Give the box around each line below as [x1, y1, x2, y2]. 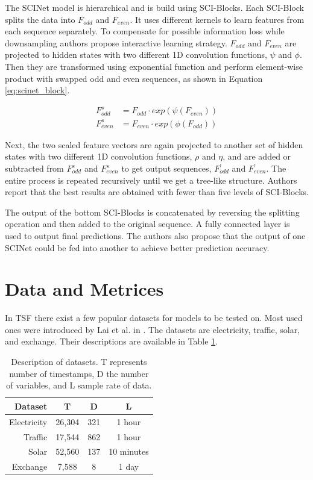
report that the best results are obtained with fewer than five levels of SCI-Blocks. [5, 185, 309, 198]
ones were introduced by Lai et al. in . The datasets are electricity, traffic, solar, [5, 323, 300, 335]
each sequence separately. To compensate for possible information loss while [5, 25, 285, 37]
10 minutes [109, 445, 149, 458]
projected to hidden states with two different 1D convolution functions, [5, 48, 267, 61]
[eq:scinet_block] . [5, 84, 70, 96]
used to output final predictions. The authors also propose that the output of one [5, 229, 306, 242]
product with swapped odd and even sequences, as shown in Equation [5, 72, 263, 84]
